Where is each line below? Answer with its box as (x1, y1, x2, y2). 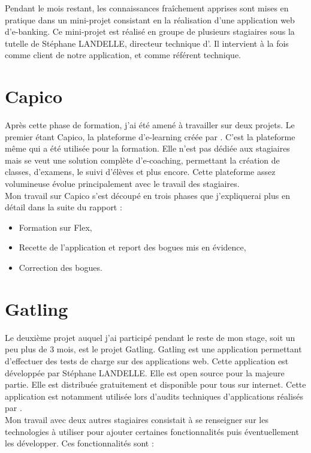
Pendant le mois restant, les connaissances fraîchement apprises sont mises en (5, 2, 289, 14)
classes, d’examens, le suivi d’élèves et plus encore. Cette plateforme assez (5, 165, 276, 178)
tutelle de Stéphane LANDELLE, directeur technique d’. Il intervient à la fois (5, 37, 289, 49)
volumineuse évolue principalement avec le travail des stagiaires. (5, 177, 240, 190)
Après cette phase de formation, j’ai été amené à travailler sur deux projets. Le (5, 119, 295, 131)
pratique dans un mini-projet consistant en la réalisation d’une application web (5, 13, 295, 26)
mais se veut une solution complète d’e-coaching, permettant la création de (5, 153, 280, 166)
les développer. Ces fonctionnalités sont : (5, 437, 154, 449)
